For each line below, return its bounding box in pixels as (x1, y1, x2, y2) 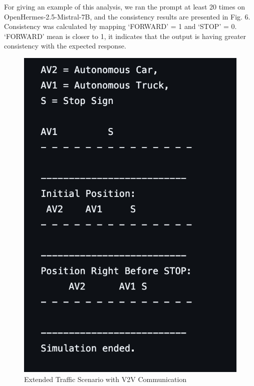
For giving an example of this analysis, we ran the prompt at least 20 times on (4, 1, 245, 11)
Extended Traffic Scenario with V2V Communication (24, 373, 187, 384)
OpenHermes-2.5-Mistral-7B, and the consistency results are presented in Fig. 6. (4, 11, 250, 21)
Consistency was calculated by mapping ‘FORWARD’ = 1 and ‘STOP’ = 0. (4, 21, 237, 31)
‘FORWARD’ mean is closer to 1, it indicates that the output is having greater (4, 30, 246, 41)
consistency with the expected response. (4, 40, 126, 51)
